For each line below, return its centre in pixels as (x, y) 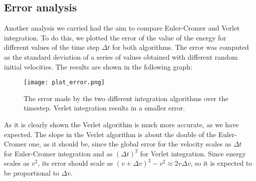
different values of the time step (52, 47)
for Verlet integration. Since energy (193, 153)
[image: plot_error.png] (64, 83)
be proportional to (32, 172)
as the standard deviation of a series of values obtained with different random (121, 56)
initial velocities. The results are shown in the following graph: (98, 66)
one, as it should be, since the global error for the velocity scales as (130, 144)
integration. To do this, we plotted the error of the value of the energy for (115, 37)
